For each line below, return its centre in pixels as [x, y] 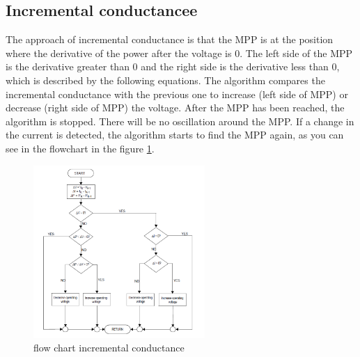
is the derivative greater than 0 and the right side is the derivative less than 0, [173, 66]
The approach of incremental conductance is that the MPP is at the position [170, 39]
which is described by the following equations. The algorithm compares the [165, 80]
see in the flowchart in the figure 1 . [80, 148]
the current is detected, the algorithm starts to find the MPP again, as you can [175, 135]
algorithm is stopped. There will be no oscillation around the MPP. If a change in [180, 121]
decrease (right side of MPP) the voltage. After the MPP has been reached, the [175, 108]
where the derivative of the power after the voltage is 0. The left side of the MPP [179, 53]
